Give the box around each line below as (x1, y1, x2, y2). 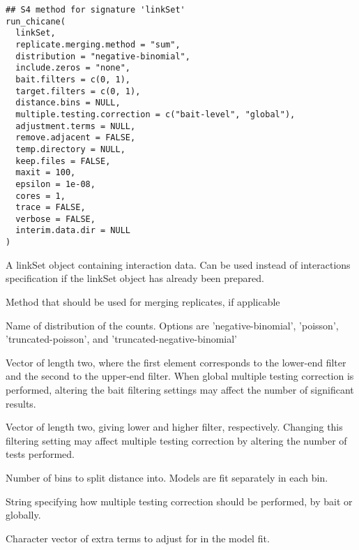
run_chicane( (6, 16, 66, 27)
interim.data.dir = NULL (15, 225, 130, 236)
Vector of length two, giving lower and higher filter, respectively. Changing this (6, 419, 343, 434)
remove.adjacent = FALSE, (15, 133, 136, 143)
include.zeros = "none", (15, 63, 130, 73)
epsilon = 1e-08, (15, 179, 96, 189)
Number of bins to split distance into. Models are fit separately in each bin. (6, 470, 328, 484)
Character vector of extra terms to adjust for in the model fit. (6, 530, 270, 545)
